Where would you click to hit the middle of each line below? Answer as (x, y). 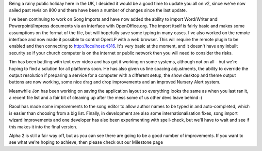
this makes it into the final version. (43, 127)
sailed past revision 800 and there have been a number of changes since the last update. (98, 10)
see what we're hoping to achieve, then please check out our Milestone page (86, 142)
